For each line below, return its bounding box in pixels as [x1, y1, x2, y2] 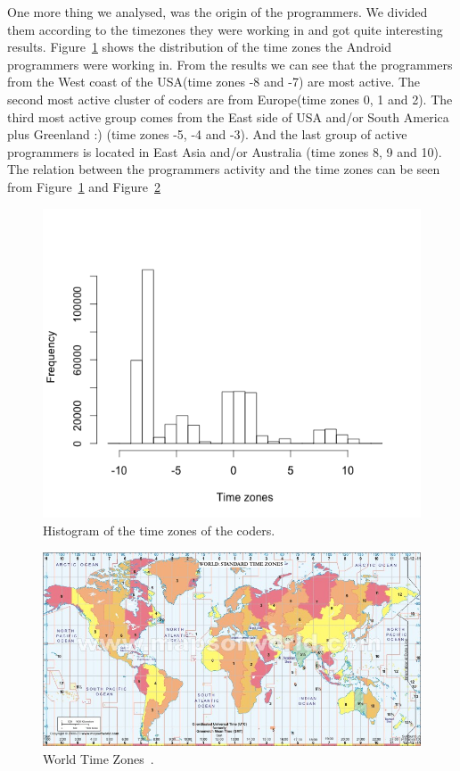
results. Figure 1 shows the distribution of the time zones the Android [7, 37, 391, 56]
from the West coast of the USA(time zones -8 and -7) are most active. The [7, 72, 421, 91]
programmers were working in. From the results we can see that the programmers [7, 54, 453, 73]
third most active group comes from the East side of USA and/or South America [7, 107, 449, 126]
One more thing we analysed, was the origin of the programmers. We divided [7, 3, 428, 21]
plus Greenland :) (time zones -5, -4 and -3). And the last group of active [7, 125, 407, 144]
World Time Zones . [43, 749, 154, 767]
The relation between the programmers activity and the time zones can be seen [7, 160, 440, 178]
